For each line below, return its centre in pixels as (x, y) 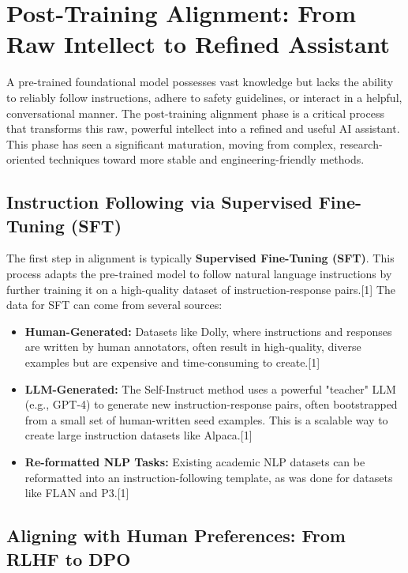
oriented (26, 159)
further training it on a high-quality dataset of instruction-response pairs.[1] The (201, 289)
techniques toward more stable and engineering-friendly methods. (207, 159)
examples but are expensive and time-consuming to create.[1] (172, 362)
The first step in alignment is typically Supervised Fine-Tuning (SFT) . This (200, 258)
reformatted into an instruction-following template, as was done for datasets (209, 477)
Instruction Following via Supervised (159, 202)
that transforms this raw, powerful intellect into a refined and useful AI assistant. (203, 128)
